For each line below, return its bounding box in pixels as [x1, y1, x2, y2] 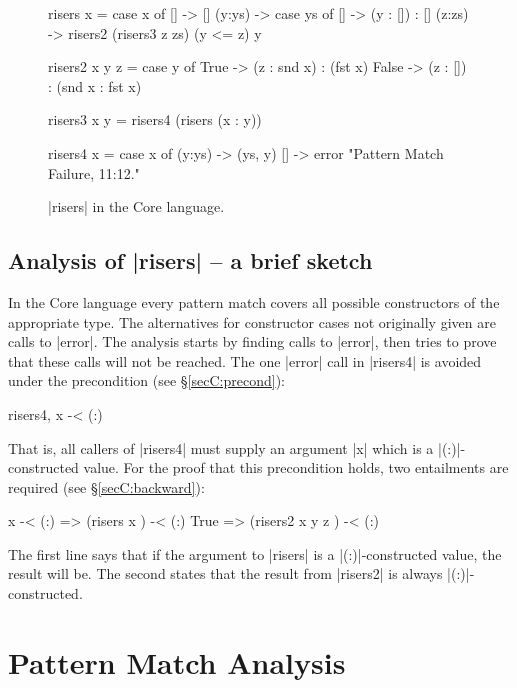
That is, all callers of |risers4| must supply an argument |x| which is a [8, 437, 434, 458]
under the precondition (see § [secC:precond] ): [8, 370, 285, 391]
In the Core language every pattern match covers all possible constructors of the [8, 291, 500, 312]
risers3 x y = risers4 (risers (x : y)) [48, 109, 262, 130]
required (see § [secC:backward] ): [8, 476, 205, 497]
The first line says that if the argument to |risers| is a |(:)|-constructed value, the [8, 543, 502, 564]
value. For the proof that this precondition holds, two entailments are [83, 457, 509, 478]
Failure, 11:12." [48, 162, 140, 183]
